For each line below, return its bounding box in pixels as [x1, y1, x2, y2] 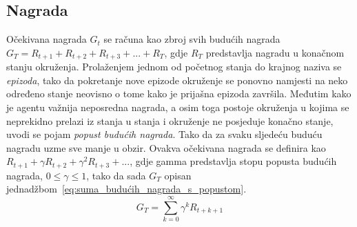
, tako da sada [86, 168, 146, 182]
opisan [164, 168, 192, 182]
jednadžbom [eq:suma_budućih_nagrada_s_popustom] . [6, 181, 247, 196]
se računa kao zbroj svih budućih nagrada [103, 32, 280, 46]
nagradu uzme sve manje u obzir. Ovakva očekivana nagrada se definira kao [6, 140, 326, 155]
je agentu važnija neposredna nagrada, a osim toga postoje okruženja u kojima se [6, 100, 349, 115]
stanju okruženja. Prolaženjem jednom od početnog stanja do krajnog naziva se [6, 59, 342, 74]
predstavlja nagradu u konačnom [205, 45, 345, 59]
